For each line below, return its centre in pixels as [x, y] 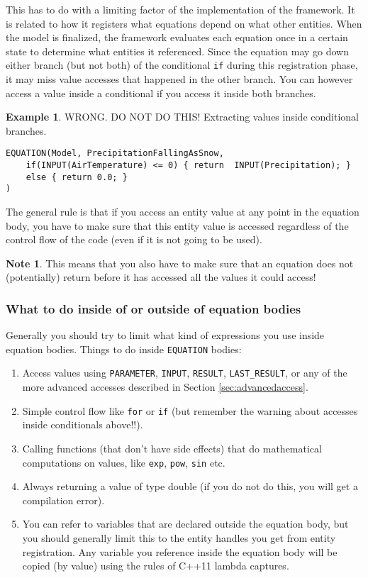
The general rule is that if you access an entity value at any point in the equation [183, 212]
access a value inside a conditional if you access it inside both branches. [161, 93]
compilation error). [63, 500]
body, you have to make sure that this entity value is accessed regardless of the [177, 225]
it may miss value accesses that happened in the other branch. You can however [179, 79]
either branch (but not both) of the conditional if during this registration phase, [182, 65]
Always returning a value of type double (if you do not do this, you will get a [190, 486]
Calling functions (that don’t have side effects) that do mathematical [172, 448]
